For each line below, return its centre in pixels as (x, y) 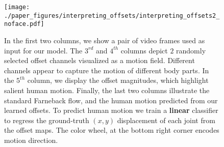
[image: (17, 7)
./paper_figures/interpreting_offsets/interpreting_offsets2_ (112, 16)
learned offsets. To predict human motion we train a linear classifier (111, 110)
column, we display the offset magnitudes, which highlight (118, 80)
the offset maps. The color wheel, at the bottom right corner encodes (112, 130)
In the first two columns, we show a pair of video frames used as (105, 40)
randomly (191, 50)
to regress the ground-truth (47, 120)
